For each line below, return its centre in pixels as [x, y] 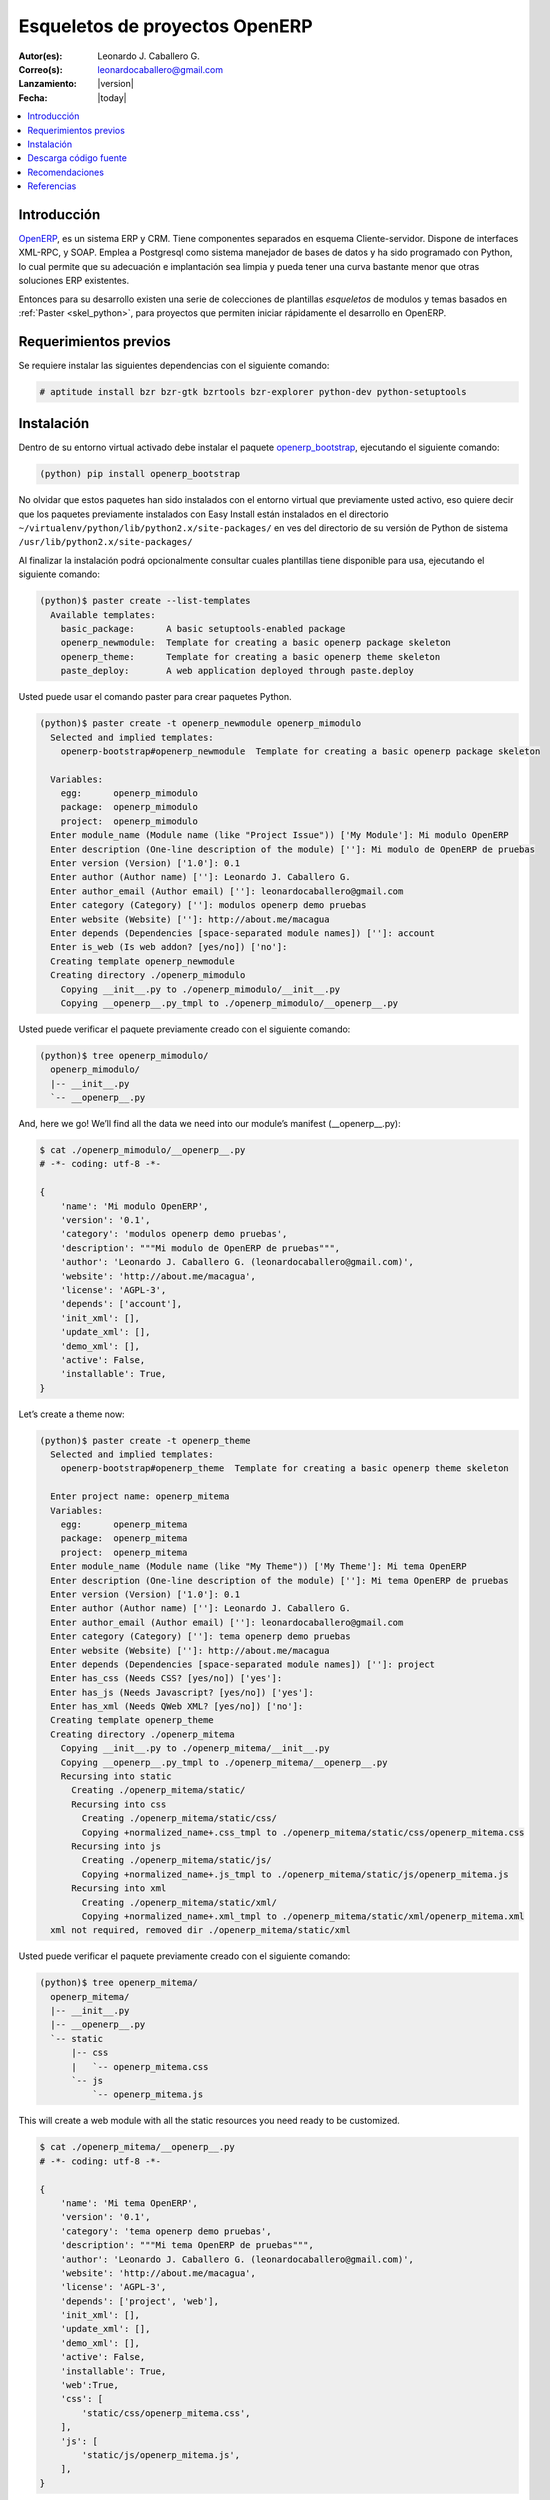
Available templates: [103, 614]
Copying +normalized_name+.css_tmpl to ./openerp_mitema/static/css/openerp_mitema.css [303, 1832]
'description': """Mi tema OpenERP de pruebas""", [187, 2245]
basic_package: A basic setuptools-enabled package [203, 628]
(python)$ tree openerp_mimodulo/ [124, 1055]
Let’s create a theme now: [71, 1414]
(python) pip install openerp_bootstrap [139, 474]
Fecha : [33, 97]
